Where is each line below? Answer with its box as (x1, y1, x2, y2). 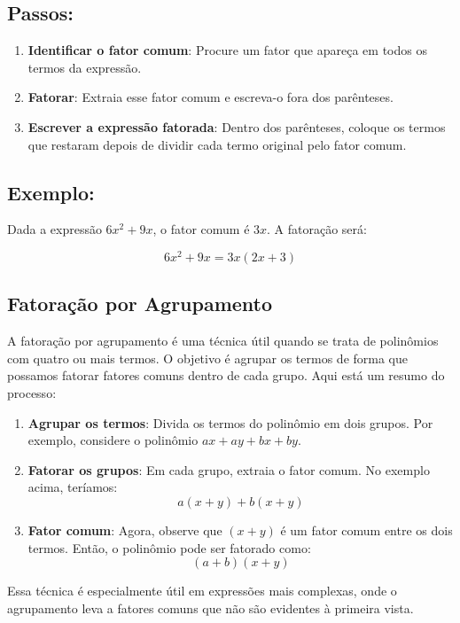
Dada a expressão (7, 220, 102, 238)
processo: (7, 384, 57, 402)
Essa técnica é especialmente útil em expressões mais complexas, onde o (7, 581, 397, 600)
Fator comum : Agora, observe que (27, 521, 222, 539)
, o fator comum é (152, 220, 250, 238)
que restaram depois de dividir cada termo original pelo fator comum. (27, 135, 407, 153)
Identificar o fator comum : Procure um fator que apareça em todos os (27, 41, 427, 59)
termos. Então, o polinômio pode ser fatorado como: (27, 538, 311, 557)
